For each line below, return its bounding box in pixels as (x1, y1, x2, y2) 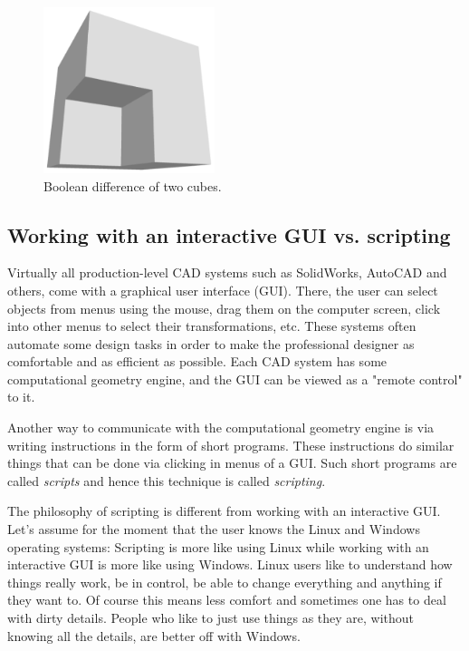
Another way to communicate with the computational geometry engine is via (7, 418, 435, 437)
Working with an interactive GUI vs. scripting (7, 220, 451, 248)
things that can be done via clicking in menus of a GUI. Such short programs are (7, 453, 457, 472)
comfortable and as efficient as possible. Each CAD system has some (7, 352, 388, 371)
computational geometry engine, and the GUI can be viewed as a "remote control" (7, 369, 463, 388)
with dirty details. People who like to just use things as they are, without (7, 608, 415, 627)
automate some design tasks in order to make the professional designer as (7, 334, 415, 353)
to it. (7, 387, 35, 406)
